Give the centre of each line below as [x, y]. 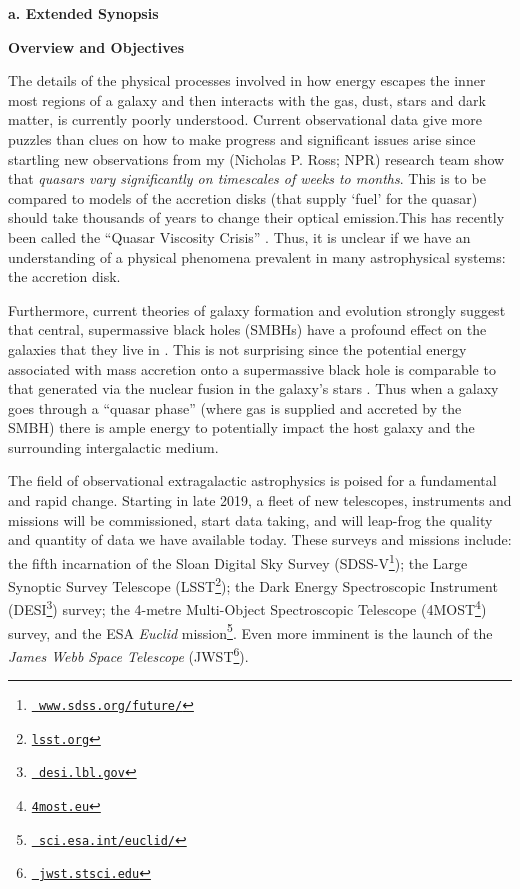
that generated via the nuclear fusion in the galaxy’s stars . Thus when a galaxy [253, 388]
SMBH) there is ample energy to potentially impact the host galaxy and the [241, 427]
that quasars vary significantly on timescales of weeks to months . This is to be [247, 178]
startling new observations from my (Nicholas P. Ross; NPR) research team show [256, 158]
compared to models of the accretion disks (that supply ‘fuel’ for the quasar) [243, 197]
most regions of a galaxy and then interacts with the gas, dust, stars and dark [247, 99]
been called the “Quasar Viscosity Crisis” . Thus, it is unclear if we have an [239, 236]
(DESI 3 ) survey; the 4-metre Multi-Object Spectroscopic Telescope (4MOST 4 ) [247, 607]
